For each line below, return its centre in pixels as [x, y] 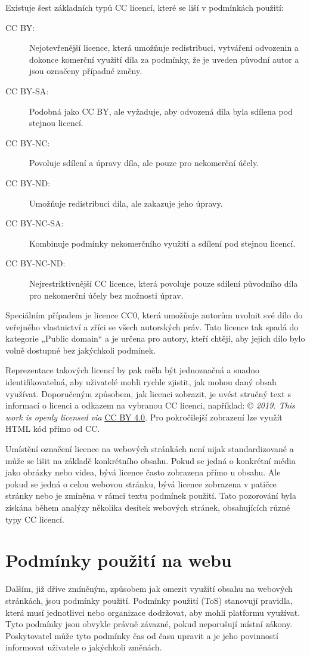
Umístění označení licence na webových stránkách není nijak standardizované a [150, 449]
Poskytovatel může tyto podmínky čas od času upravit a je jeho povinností [142, 635]
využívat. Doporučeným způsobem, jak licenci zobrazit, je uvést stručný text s [148, 393]
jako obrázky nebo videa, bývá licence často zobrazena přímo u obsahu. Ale [143, 472]
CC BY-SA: [27, 90]
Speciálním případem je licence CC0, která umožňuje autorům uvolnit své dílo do [154, 315]
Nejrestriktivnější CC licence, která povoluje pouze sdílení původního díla [164, 283]
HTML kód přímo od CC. [53, 429]
